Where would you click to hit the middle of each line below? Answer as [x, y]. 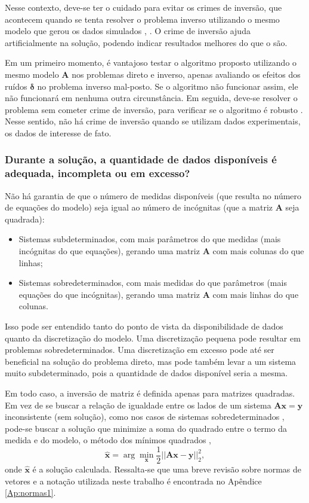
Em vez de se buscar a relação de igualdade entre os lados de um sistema [138, 405]
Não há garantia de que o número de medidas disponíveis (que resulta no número [153, 195]
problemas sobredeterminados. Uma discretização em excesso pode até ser [140, 350]
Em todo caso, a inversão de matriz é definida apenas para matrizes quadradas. [150, 393]
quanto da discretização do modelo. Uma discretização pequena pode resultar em [153, 338]
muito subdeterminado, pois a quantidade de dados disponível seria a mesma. [146, 373]
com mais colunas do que [258, 251]
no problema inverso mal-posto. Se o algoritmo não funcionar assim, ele [168, 86]
